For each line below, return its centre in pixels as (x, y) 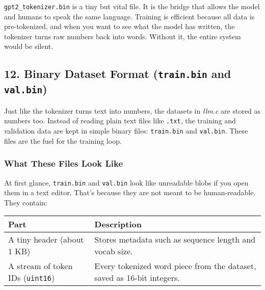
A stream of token (41, 266)
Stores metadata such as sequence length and (175, 240)
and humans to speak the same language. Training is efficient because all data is (129, 16)
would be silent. (29, 46)
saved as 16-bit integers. (137, 278)
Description (118, 224)
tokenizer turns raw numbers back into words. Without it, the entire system (123, 36)
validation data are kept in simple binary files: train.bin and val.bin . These (126, 131)
